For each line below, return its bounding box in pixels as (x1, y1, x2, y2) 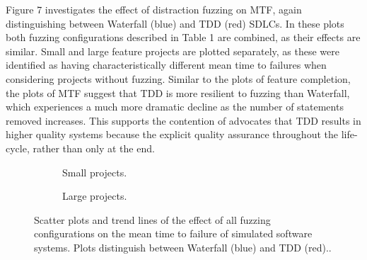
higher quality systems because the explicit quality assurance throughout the (6, 127, 338, 142)
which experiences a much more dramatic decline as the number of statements (6, 99, 344, 114)
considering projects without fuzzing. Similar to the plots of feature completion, (6, 71, 351, 86)
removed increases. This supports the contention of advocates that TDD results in (6, 113, 361, 128)
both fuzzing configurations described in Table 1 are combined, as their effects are (6, 30, 361, 45)
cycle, (6, 140, 30, 155)
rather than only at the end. (33, 140, 155, 155)
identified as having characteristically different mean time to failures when (6, 57, 327, 72)
